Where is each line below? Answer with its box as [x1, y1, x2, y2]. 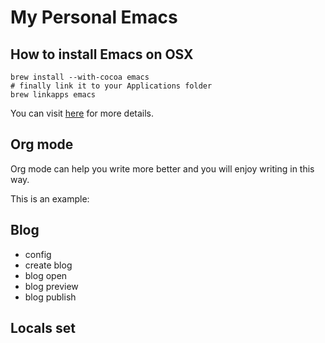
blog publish [24, 291, 77, 303]
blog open [24, 269, 68, 281]
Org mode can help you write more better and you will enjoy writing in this [10, 162, 315, 175]
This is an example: [10, 192, 90, 205]
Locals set [10, 320, 76, 337]
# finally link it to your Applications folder [10, 81, 213, 91]
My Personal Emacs [10, 6, 178, 29]
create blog [24, 259, 73, 271]
